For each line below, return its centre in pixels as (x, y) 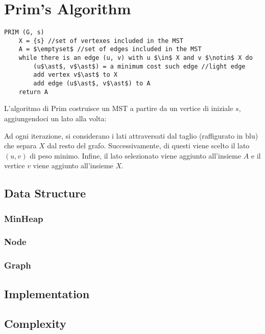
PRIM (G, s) (24, 32)
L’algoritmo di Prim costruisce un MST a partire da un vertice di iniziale (119, 108)
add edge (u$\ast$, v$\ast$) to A (92, 84)
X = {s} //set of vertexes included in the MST (101, 41)
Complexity (35, 324)
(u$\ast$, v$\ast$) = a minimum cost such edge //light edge (139, 66)
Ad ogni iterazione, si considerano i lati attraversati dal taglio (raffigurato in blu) (131, 135)
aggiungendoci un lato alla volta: (55, 118)
